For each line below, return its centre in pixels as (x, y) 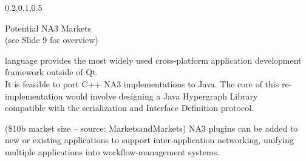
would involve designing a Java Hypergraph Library (161, 96)
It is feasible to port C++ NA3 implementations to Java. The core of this (142, 83)
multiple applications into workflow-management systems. (112, 151)
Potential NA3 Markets (48, 28)
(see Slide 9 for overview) (52, 40)
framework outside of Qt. (52, 72)
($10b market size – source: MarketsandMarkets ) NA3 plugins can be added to (151, 128)
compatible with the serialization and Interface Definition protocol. (129, 108)
